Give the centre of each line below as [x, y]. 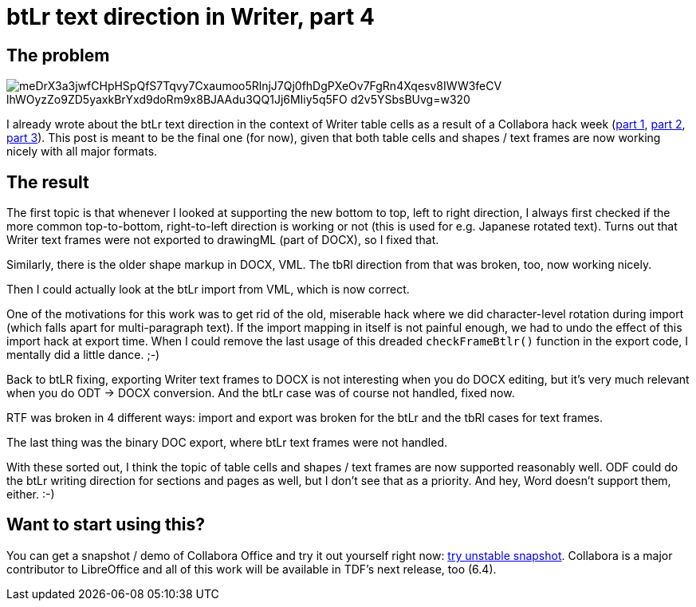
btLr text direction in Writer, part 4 [191, 17]
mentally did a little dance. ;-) [83, 355]
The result [48, 182]
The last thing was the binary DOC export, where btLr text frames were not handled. [227, 443]
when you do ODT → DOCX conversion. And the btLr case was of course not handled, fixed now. [261, 393]
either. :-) [31, 495]
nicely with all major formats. [82, 152]
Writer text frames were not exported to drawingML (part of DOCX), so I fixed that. [223, 240]
